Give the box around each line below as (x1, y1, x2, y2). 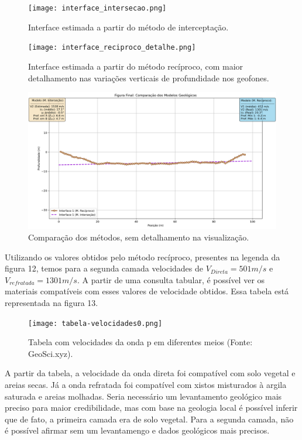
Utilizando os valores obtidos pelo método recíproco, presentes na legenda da (5, 250, 280, 263)
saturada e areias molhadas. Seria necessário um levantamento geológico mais (5, 390, 282, 402)
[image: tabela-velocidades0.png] (28, 319, 163, 328)
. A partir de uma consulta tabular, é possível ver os (77, 273, 265, 286)
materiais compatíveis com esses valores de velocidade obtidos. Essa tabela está (5, 285, 289, 297)
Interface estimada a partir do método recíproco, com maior (28, 60, 243, 72)
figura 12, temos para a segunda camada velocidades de (5, 262, 204, 274)
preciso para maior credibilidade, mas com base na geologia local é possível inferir (5, 401, 298, 414)
